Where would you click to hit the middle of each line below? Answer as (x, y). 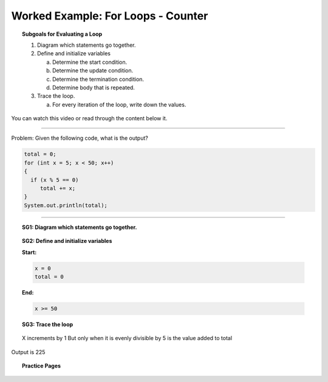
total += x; (58, 188)
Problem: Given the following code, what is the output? (80, 138)
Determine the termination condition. (98, 79)
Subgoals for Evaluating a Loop (62, 34)
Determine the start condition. (90, 62)
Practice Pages (41, 366)
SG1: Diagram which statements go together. (80, 227)
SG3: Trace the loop (48, 324)
